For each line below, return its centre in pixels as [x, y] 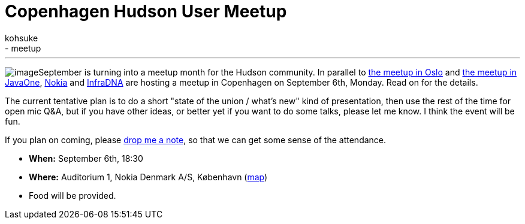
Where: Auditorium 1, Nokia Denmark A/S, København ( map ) [148, 177]
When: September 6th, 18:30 [86, 158]
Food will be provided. [73, 195]
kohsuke [22, 38]
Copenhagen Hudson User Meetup [146, 11]
